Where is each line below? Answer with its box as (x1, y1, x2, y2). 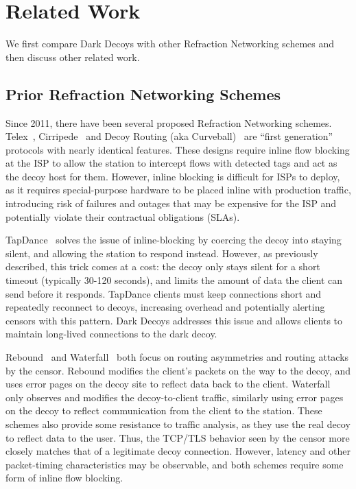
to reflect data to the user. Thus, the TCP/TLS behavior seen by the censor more (5, 430, 350, 444)
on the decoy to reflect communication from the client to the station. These (5, 403, 322, 418)
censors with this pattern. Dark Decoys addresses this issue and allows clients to (5, 313, 343, 327)
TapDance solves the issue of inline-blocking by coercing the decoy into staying (5, 232, 342, 247)
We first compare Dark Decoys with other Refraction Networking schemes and (5, 36, 335, 51)
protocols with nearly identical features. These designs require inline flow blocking (5, 142, 350, 156)
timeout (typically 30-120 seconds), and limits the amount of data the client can (5, 273, 342, 287)
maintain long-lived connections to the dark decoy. (5, 326, 217, 341)
